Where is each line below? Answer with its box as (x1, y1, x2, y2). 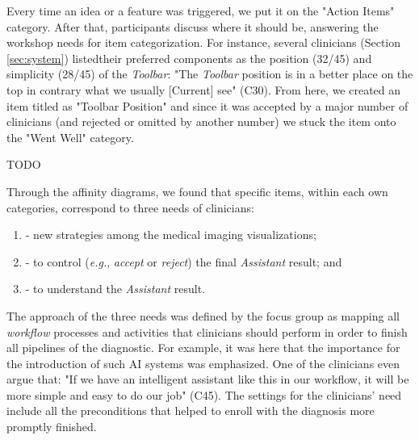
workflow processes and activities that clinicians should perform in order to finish (6, 323, 408, 340)
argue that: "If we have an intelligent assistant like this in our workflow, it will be (6, 371, 409, 388)
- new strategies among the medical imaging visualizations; (25, 226, 316, 243)
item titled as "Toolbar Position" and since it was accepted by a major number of (6, 97, 409, 114)
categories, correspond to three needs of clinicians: (6, 199, 254, 216)
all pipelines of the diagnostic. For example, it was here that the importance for (6, 339, 400, 356)
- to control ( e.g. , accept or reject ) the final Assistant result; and (25, 253, 342, 270)
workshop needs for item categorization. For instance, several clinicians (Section (6, 34, 401, 51)
